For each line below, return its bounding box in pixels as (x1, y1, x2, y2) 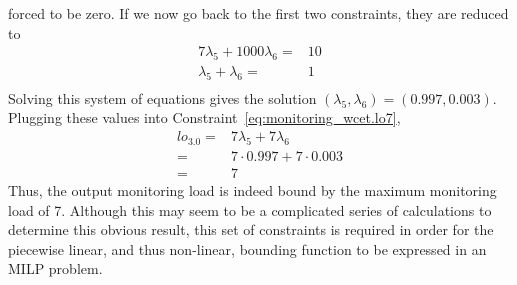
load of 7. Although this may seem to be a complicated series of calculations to (8, 199, 492, 220)
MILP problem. (8, 258, 103, 279)
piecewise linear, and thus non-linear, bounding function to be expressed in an (8, 238, 487, 259)
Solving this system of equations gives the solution (8, 87, 317, 108)
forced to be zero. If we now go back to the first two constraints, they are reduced (8, 3, 509, 23)
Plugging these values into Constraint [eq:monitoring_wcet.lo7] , (8, 107, 401, 128)
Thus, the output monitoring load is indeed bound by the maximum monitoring (8, 179, 497, 200)
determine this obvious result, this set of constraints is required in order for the (8, 219, 494, 240)
